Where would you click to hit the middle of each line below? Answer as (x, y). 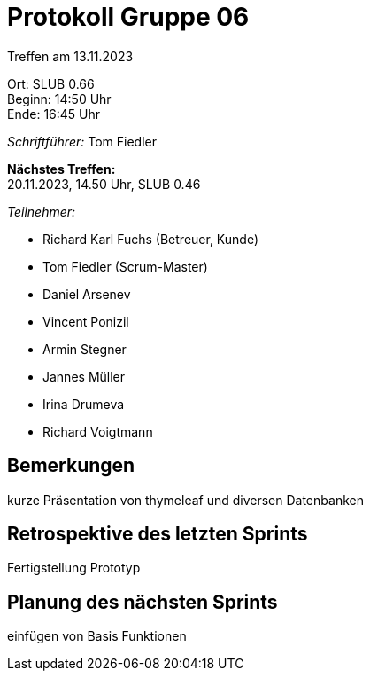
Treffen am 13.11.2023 (70, 56)
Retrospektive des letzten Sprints (158, 534)
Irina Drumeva (84, 404)
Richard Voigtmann (98, 431)
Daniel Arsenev (87, 294)
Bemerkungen (71, 466)
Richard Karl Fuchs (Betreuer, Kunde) (151, 239)
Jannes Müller (84, 376)
